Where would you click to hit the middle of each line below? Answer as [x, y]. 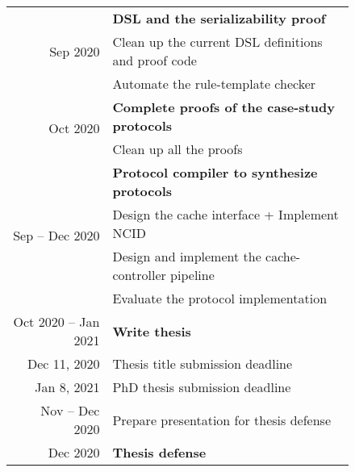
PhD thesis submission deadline [202, 387]
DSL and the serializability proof [219, 18]
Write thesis [152, 331]
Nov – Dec [70, 410]
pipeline [192, 275]
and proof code [155, 60]
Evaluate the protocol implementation [220, 298]
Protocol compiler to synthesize [215, 172]
